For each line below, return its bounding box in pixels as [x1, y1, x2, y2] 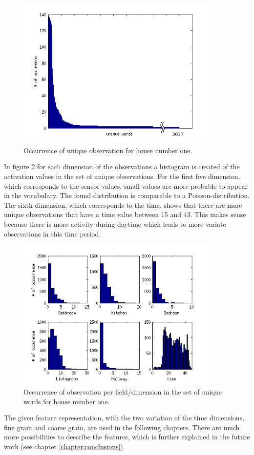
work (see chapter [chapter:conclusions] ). [4, 441, 125, 451]
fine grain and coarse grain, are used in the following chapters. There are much [4, 422, 240, 432]
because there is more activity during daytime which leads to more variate [4, 218, 226, 229]
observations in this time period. [4, 228, 101, 238]
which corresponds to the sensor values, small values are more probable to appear [4, 180, 248, 191]
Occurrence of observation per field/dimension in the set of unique [23, 386, 222, 396]
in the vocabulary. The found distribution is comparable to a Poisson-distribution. [4, 190, 250, 200]
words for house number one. [23, 396, 110, 406]
